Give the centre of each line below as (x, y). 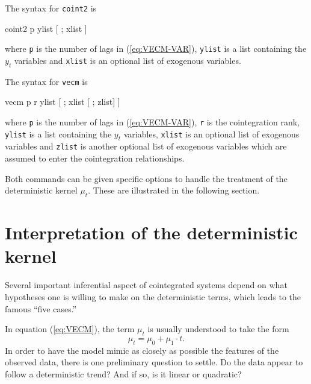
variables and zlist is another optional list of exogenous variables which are (146, 146)
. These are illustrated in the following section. (174, 190)
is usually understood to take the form (218, 329)
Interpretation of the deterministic (151, 232)
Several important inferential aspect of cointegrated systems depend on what (146, 285)
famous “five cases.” (41, 308)
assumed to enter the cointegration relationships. (95, 158)
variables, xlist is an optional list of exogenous (211, 134)
